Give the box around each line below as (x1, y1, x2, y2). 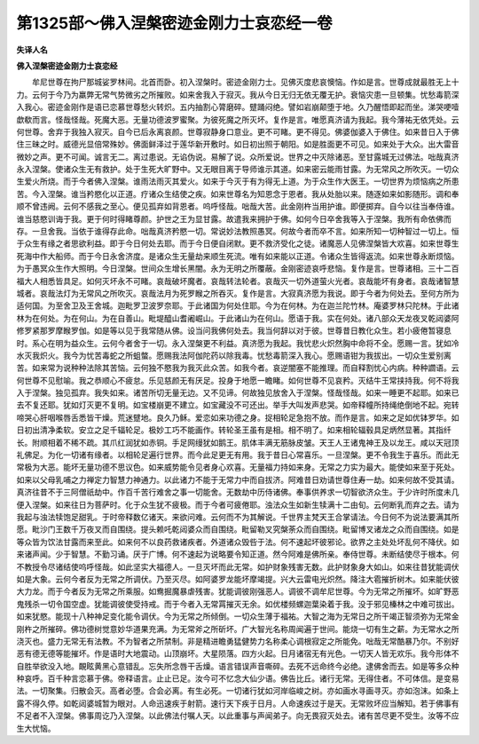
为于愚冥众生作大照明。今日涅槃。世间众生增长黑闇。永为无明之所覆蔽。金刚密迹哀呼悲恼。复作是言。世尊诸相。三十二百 (16, 263, 459, 274)
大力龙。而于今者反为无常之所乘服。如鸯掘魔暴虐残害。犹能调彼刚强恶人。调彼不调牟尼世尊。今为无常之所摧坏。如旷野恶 (16, 586, 459, 597)
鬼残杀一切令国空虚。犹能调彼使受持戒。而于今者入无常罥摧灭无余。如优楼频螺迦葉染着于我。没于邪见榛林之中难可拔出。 (16, 598, 459, 609)
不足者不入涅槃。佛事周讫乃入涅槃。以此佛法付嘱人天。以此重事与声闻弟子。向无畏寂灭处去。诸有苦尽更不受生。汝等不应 (16, 710, 459, 721)
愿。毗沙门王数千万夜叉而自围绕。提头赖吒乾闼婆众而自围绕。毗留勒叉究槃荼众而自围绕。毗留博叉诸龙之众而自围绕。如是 (16, 524, 459, 534)
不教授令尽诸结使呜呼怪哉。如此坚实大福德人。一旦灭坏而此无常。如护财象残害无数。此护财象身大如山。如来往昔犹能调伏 (16, 561, 459, 572)
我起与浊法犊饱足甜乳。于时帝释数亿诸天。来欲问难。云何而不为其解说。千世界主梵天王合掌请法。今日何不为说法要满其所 (16, 511, 459, 522)
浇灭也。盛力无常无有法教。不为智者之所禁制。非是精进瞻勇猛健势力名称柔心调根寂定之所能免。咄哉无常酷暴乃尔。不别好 (16, 636, 459, 646)
